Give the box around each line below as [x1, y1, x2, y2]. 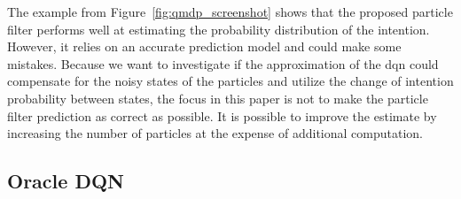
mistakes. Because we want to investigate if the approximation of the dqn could [7, 54, 439, 73]
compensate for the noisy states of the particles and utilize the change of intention [7, 72, 454, 90]
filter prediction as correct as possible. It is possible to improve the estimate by [7, 106, 437, 125]
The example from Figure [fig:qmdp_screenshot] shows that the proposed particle [7, 3, 453, 20]
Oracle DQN [7, 167, 124, 195]
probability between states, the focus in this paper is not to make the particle [7, 88, 428, 107]
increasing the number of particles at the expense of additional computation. [7, 124, 423, 142]
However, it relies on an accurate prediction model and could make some [7, 37, 402, 56]
